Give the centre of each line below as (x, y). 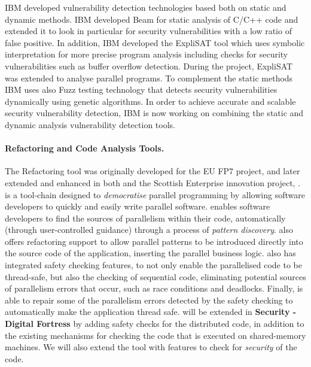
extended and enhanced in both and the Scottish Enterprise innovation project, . (153, 182)
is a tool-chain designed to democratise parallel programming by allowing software (155, 194)
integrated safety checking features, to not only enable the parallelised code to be (153, 265)
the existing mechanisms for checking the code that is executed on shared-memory (155, 335)
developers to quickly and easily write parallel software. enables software (138, 206)
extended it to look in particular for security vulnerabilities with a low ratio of (148, 31)
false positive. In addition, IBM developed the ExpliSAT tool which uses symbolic (155, 42)
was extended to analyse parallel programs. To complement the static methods (149, 78)
